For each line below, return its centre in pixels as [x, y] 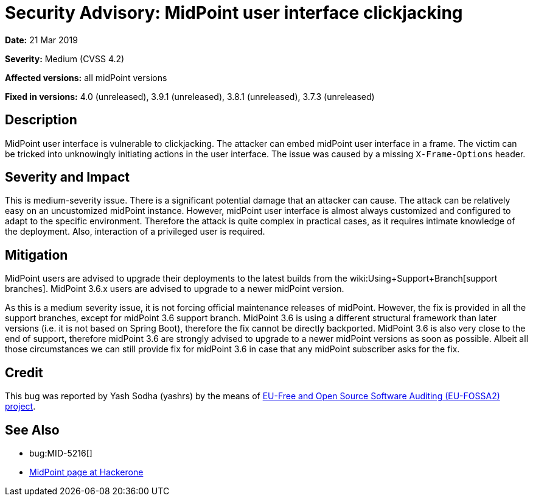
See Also [32, 430]
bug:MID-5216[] [61, 453]
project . [20, 407]
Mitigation [37, 255]
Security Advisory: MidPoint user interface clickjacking [234, 13]
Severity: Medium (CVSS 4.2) [65, 59]
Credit [24, 372]
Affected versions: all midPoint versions [86, 77]
